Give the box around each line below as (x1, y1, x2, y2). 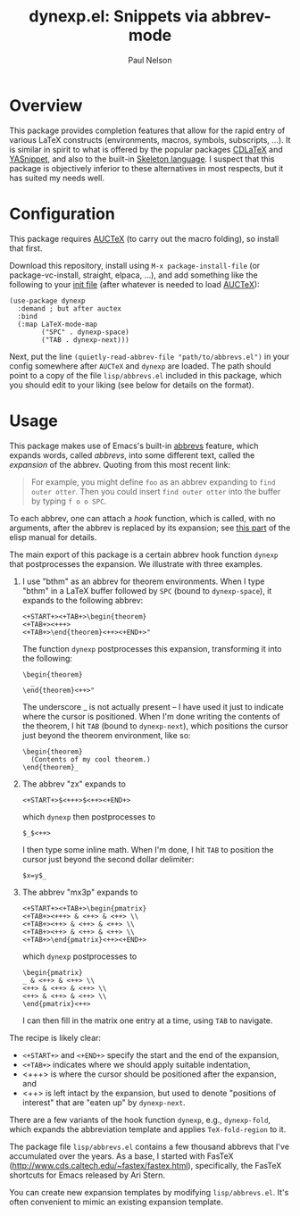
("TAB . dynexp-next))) (41, 335, 129, 345)
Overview (9, 96, 83, 115)
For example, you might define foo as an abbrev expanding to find (30, 476, 276, 487)
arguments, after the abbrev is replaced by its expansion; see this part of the (9, 522, 291, 533)
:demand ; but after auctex (17, 304, 122, 313)
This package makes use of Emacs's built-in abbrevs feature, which (9, 440, 259, 451)
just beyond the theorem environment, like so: (21, 729, 191, 740)
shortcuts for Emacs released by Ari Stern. (9, 1170, 165, 1180)
